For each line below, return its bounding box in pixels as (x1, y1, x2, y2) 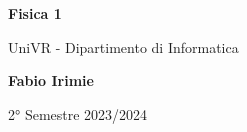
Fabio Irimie (8, 70, 94, 91)
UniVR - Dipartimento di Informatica (8, 36, 239, 57)
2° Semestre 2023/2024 (8, 103, 148, 124)
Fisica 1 (8, 3, 62, 23)
